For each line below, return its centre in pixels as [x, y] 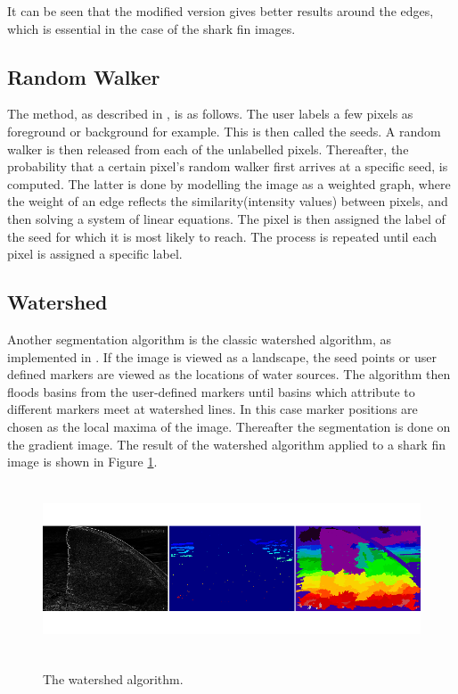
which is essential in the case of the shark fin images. [151, 28]
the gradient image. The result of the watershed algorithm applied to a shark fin [226, 444]
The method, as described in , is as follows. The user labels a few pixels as [210, 114]
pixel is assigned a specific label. [95, 254]
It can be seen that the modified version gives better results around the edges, [221, 11]
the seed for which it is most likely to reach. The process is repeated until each [222, 236]
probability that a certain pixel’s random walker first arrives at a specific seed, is [228, 166]
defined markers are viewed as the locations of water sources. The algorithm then [229, 374]
